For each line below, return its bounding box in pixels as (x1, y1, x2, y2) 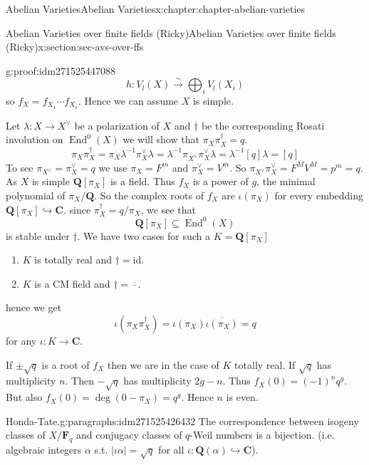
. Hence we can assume (78, 93, 179, 108)
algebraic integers (6, 442, 82, 457)
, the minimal (256, 174, 316, 189)
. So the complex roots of (94, 187, 204, 202)
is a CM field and (34, 276, 110, 291)
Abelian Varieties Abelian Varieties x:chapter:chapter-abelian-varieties (6, 1, 306, 16)
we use (98, 160, 128, 174)
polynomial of (6, 187, 66, 202)
